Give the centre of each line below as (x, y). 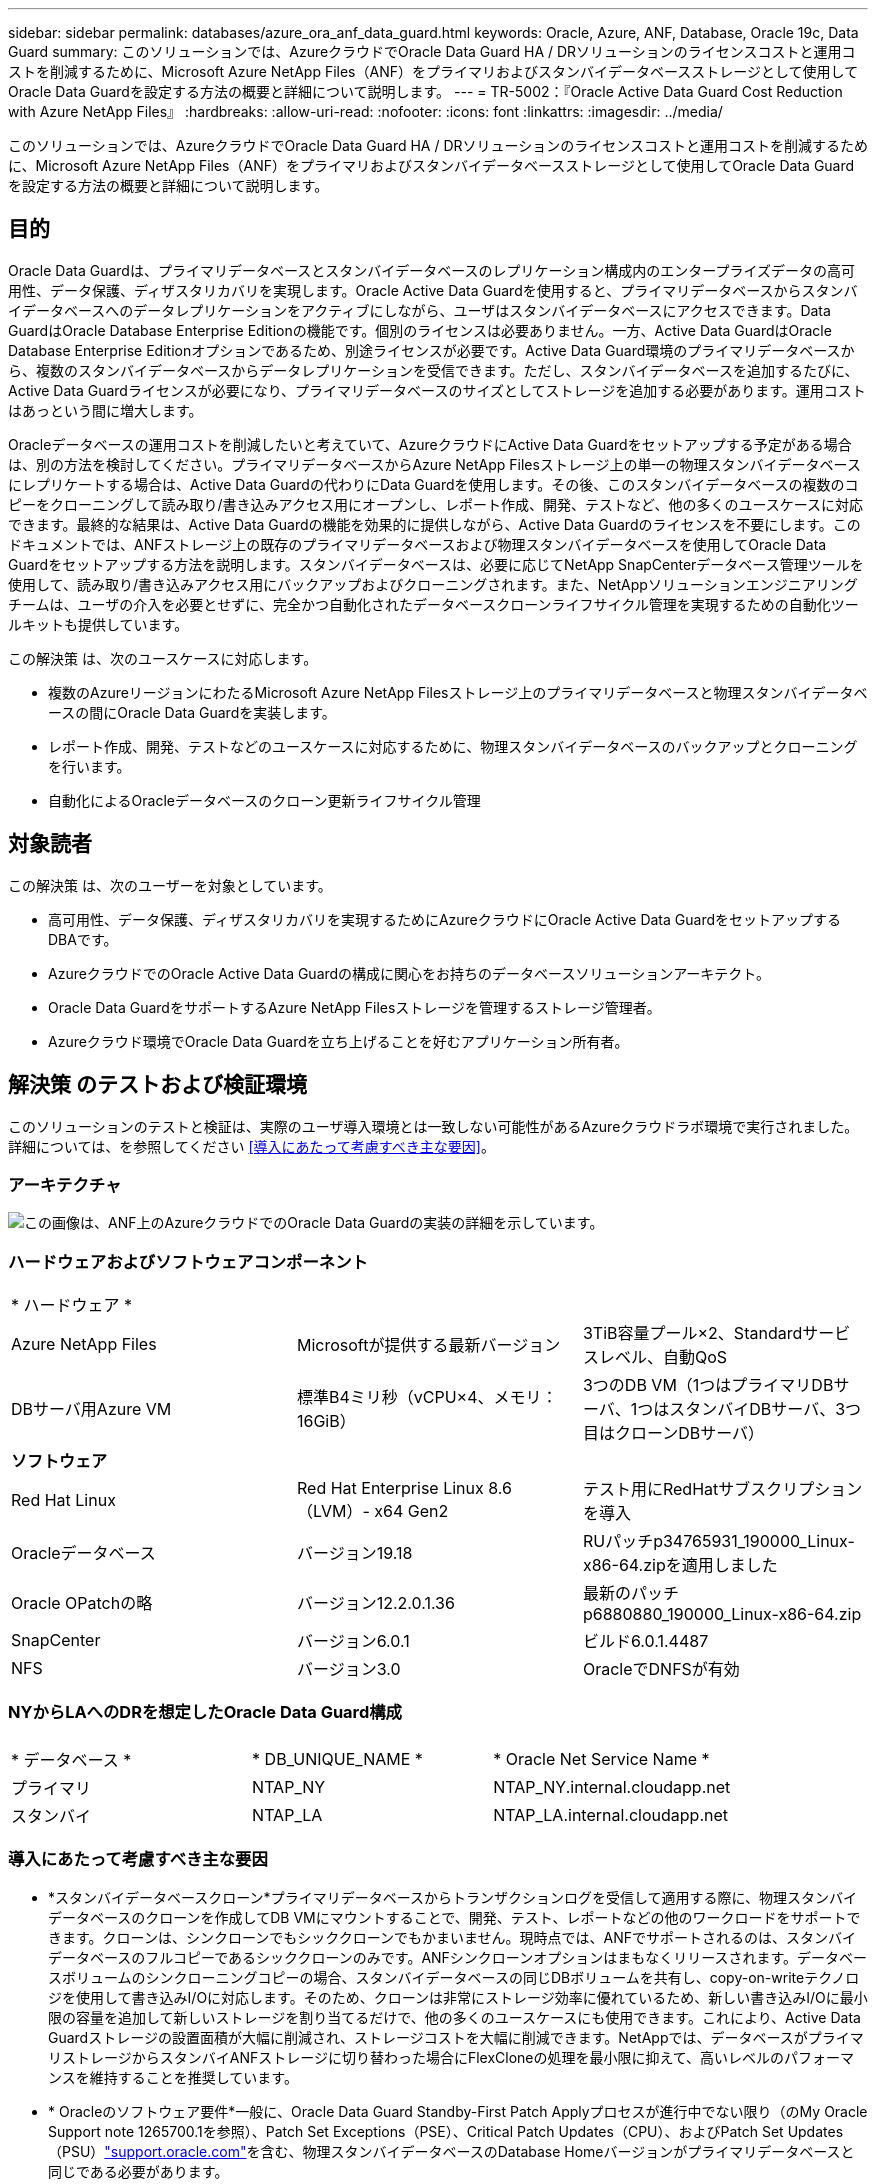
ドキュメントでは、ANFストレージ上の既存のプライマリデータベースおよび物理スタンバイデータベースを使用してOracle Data (417, 544)
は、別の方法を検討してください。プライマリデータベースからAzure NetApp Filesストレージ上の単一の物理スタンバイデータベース (434, 464)
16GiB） (326, 1421)
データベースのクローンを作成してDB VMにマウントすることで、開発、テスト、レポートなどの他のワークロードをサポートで (454, 1917)
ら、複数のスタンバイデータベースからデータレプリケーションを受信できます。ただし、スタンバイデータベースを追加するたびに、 (433, 370)
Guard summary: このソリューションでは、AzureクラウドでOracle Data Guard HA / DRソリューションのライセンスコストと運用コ (432, 51)
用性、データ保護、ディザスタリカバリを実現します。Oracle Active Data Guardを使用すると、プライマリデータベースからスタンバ (433, 290)
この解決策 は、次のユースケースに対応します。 (163, 658)
